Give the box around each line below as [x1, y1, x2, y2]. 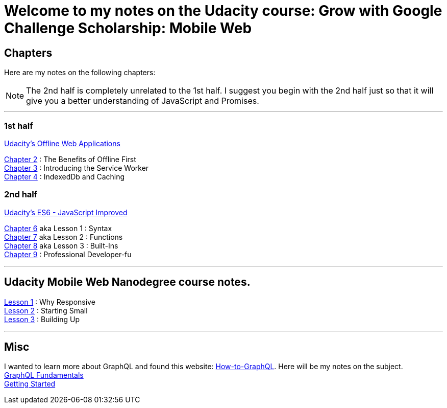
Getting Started [4, 379, 56, 389]
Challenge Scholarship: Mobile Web [4, 19, 252, 37]
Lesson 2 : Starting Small [4, 306, 88, 315]
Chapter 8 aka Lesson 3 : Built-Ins [4, 241, 118, 250]
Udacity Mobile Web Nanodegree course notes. [4, 276, 251, 289]
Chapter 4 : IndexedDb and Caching [4, 172, 125, 181]
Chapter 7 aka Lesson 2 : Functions [4, 232, 123, 241]
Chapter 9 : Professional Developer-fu [4, 250, 132, 259]
